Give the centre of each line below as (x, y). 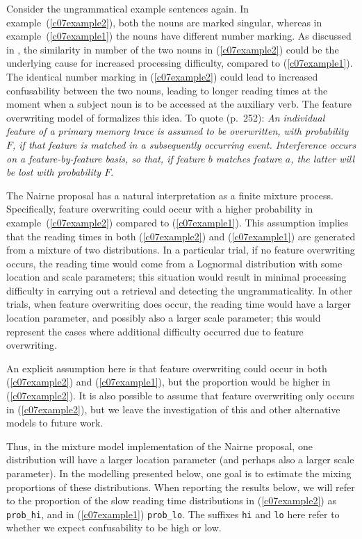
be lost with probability (54, 172)
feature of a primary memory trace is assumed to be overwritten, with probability (178, 131)
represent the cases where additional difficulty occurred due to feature (155, 331)
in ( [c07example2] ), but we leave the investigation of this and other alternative (173, 409)
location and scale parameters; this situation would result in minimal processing (176, 277)
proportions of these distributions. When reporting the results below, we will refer (181, 487)
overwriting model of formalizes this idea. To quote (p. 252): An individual (166, 117)
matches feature (249, 158)
